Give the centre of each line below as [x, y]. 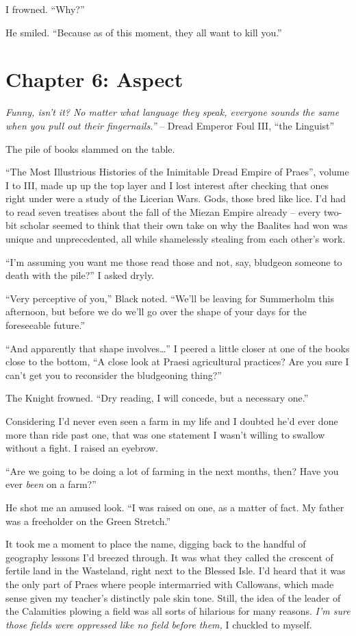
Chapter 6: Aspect [94, 79]
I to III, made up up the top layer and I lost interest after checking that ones [167, 185]
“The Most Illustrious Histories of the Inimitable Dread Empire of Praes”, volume [177, 172]
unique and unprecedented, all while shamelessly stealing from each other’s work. [176, 239]
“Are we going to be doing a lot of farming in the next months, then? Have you [172, 470]
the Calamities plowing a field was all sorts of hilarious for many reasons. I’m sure [178, 611]
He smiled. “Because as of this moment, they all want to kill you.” [144, 32]
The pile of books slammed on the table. [90, 148]
